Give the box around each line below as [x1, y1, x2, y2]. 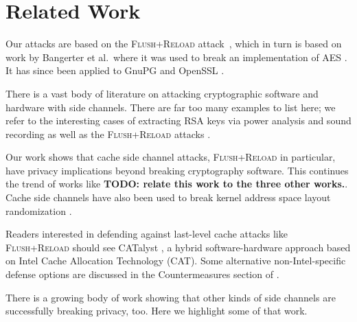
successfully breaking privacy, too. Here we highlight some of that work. [5, 303, 308, 318]
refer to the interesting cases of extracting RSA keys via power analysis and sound [5, 113, 352, 128]
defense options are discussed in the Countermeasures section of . [5, 267, 279, 281]
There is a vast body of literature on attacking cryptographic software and [5, 86, 319, 100]
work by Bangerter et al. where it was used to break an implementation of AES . [5, 49, 347, 64]
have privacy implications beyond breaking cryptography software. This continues [5, 163, 349, 177]
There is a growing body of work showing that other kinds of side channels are [5, 290, 336, 304]
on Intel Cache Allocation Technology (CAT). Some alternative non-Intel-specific [5, 253, 346, 268]
